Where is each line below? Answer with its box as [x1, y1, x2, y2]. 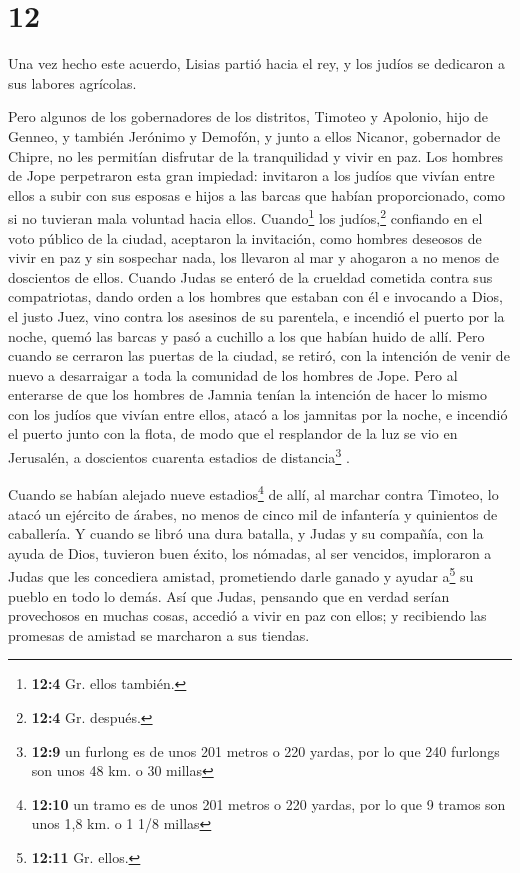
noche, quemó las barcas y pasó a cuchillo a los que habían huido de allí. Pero [8, 325, 485, 346]
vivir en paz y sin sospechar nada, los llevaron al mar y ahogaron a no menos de [8, 247, 499, 268]
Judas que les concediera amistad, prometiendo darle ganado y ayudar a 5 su [8, 563, 474, 586]
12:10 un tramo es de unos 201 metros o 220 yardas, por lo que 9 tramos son [31, 793, 506, 814]
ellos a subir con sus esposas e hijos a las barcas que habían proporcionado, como [8, 184, 506, 205]
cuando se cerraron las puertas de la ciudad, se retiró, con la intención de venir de [8, 345, 510, 366]
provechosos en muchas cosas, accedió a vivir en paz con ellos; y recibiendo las [8, 605, 487, 626]
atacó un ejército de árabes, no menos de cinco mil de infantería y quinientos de [8, 503, 498, 524]
